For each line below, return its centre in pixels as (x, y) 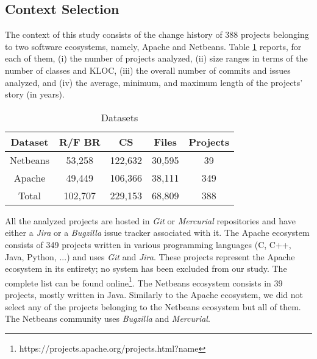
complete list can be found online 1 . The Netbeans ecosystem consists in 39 (144, 282)
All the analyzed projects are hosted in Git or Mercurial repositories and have (150, 220)
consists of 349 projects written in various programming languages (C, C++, (148, 244)
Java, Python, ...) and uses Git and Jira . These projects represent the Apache (150, 256)
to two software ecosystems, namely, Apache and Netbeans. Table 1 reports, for (153, 46)
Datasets (119, 117)
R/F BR (80, 141)
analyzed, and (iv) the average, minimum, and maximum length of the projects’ (154, 82)
